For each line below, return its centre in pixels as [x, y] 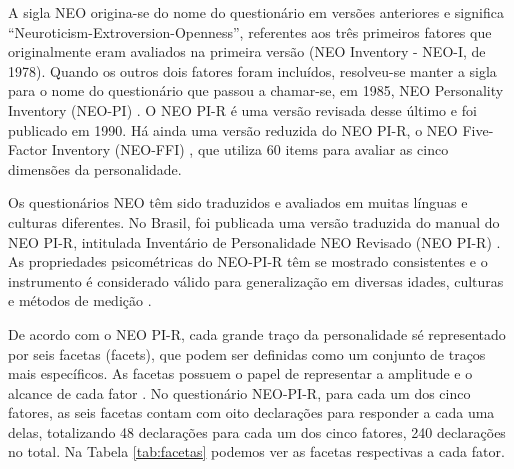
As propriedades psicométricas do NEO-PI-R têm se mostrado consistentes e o [248, 261]
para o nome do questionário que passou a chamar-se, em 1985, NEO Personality [256, 90]
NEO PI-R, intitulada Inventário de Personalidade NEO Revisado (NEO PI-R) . [254, 241]
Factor [28, 149]
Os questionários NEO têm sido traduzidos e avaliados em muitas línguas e [238, 202]
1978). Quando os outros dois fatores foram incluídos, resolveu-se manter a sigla [252, 70]
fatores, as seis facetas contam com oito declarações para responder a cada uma [251, 412]
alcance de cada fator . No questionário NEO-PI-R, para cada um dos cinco [239, 392]
